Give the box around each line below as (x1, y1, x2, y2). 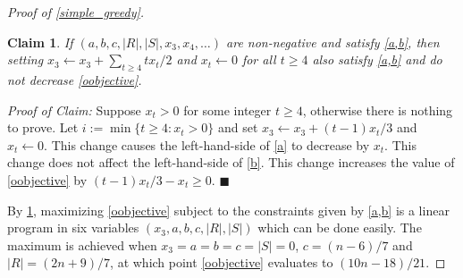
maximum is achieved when (7, 235, 157, 254)
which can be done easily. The (257, 218, 422, 237)
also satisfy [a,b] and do (312, 50, 442, 69)
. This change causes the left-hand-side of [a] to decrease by (44, 135, 370, 154)
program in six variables (7, 218, 139, 237)
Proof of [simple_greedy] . (7, 3, 145, 21)
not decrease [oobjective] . (7, 70, 142, 88)
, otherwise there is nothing (302, 100, 453, 119)
